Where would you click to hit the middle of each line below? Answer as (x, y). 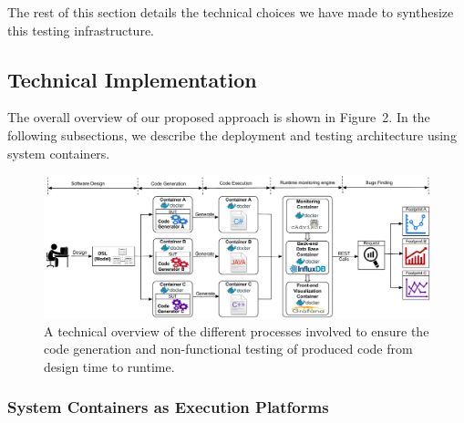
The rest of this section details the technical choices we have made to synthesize (231, 12)
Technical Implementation (132, 79)
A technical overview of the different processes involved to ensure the (237, 330)
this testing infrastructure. (81, 30)
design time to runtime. (109, 366)
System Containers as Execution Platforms (168, 407)
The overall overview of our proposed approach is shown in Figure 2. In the (219, 117)
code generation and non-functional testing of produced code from (228, 349)
